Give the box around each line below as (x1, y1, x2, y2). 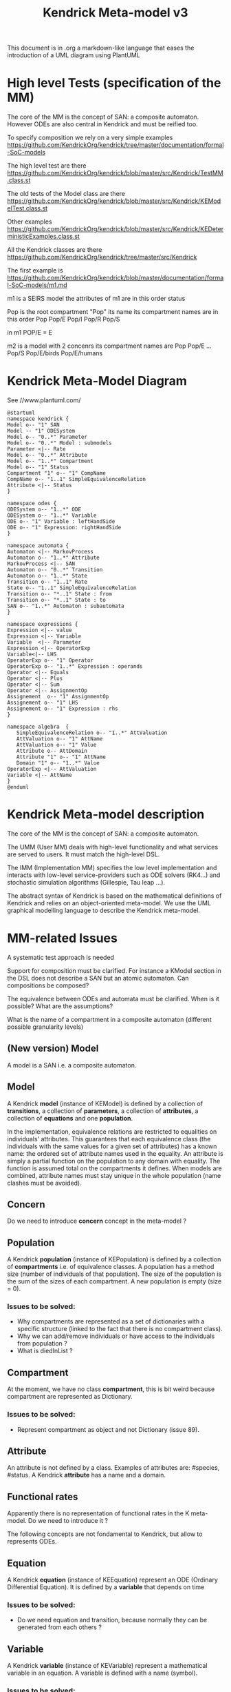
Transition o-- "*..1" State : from (7, 591, 112, 598)
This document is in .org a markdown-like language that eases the (7, 43, 195, 52)
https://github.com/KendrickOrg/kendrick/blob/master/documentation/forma (7, 274, 224, 282)
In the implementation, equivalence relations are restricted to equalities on (7, 1127, 217, 1136)
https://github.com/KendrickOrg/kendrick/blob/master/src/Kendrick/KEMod (7, 197, 221, 205)
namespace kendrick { (7, 415, 69, 422)
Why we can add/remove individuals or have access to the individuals (16, 1332, 215, 1340)
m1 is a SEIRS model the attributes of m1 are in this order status (7, 295, 186, 303)
